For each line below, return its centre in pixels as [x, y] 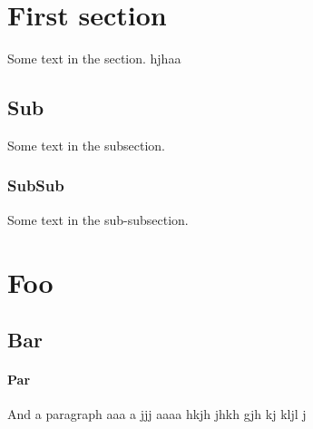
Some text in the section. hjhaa [94, 58]
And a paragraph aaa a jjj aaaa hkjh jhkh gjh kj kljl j [157, 414]
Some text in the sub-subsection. [98, 219]
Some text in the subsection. [86, 145]
